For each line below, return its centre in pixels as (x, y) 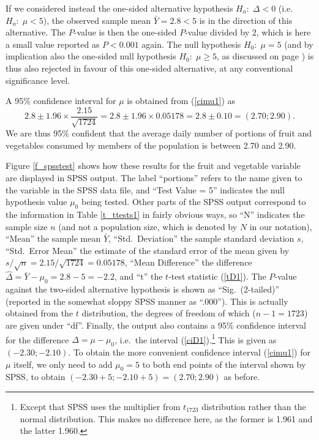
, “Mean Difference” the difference (188, 262)
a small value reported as (53, 44)
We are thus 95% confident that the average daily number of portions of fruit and (159, 133)
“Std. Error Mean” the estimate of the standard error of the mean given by (148, 250)
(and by (299, 44)
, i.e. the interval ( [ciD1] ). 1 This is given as (196, 338)
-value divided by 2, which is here (248, 32)
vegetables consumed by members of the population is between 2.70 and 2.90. (151, 145)
